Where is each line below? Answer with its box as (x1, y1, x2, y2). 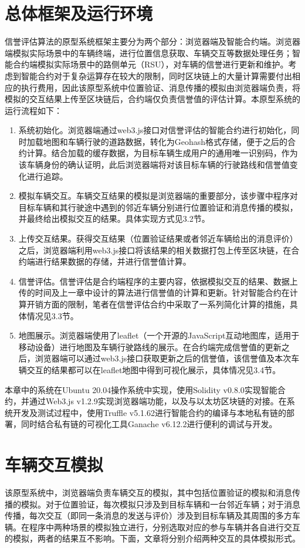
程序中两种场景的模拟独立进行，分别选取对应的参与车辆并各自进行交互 (29, 520, 300, 533)
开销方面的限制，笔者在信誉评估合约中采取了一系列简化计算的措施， (26, 298, 290, 310)
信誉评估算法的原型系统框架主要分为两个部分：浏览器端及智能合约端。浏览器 (5, 35, 300, 48)
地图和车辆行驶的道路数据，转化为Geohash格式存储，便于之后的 (43, 135, 288, 147)
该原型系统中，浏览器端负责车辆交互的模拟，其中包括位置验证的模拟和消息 (5, 486, 292, 499)
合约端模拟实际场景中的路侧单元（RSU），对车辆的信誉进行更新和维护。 (12, 58, 289, 70)
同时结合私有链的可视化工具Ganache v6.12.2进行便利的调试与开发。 (21, 418, 277, 430)
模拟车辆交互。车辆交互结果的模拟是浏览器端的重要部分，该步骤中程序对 (18, 190, 298, 202)
